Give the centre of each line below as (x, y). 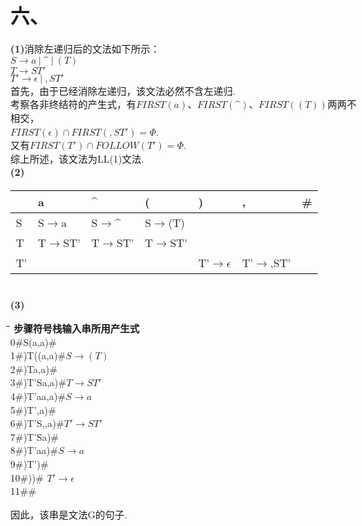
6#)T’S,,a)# (37, 423)
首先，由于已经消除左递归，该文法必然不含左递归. (123, 90)
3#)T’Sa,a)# (38, 382)
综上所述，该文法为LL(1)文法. (77, 158)
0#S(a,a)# (34, 342)
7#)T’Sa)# (35, 436)
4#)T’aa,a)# (38, 396)
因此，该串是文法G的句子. (69, 514)
